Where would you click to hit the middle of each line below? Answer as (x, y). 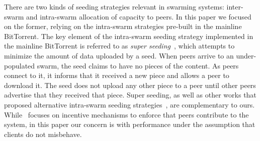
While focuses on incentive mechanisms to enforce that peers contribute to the (126, 114)
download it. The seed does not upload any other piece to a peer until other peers (130, 85)
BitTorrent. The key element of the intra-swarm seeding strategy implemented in (129, 36)
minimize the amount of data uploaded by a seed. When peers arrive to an (119, 55)
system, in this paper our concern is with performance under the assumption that (130, 124)
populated (20, 65)
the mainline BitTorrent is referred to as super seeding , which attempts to (119, 46)
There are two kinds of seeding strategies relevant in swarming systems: (114, 6)
